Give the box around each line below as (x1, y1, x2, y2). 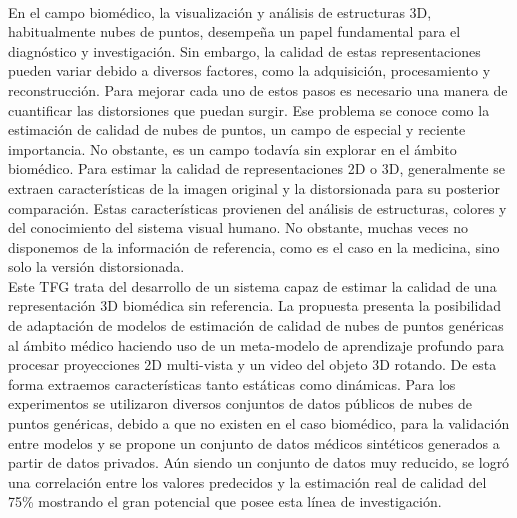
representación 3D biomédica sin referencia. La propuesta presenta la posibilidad (8, 295, 501, 316)
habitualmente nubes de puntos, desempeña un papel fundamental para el (8, 21, 461, 42)
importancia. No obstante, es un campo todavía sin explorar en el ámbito (8, 138, 457, 159)
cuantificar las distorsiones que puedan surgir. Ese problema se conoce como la (8, 99, 490, 120)
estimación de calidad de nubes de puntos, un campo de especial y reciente (8, 119, 466, 140)
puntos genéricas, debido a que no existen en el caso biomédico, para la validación (8, 413, 510, 434)
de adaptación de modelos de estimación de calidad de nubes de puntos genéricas (8, 315, 504, 336)
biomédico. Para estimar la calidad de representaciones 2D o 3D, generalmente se (8, 158, 505, 179)
